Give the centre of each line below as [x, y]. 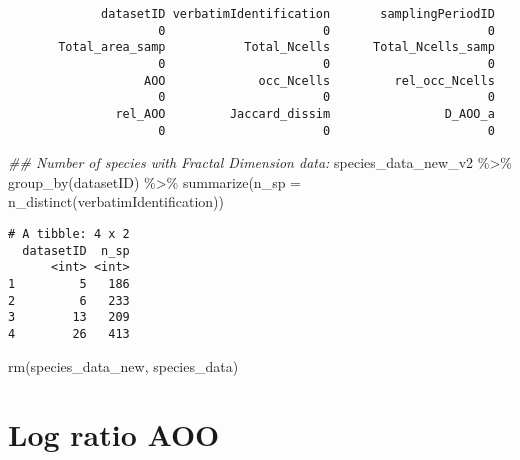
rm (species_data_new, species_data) [123, 365]
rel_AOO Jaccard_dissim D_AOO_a [305, 113]
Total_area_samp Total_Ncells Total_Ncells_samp [276, 47]
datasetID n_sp [76, 250]
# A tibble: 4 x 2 [69, 234]
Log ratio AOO [114, 434]
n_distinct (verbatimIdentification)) [116, 201]
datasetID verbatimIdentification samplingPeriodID [298, 14]
